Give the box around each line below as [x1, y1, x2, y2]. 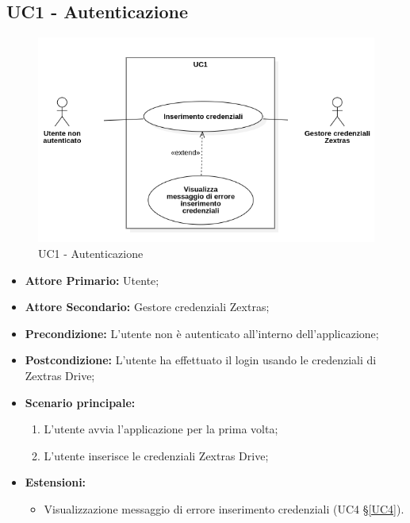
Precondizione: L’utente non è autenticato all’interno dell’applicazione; [25, 325, 379, 341]
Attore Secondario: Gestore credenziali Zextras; [25, 298, 270, 315]
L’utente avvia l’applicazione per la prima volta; [44, 421, 278, 437]
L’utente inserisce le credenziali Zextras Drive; [44, 447, 269, 463]
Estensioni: [25, 474, 86, 490]
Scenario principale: [25, 394, 136, 410]
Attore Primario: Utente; [25, 271, 159, 288]
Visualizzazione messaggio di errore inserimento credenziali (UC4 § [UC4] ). [44, 501, 404, 517]
